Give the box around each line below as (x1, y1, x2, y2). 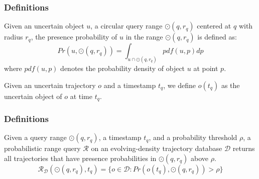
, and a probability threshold (149, 132, 237, 142)
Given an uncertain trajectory (4, 79, 96, 90)
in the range (125, 31, 163, 42)
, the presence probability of (31, 31, 117, 42)
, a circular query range (90, 20, 163, 31)
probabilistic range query (4, 143, 81, 153)
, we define (163, 79, 196, 90)
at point (193, 63, 218, 73)
